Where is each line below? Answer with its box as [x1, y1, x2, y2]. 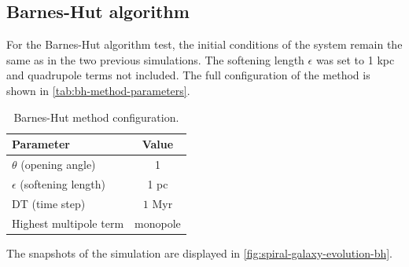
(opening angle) [20, 156, 96, 173]
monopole [134, 214, 181, 231]
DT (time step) [12, 195, 86, 211]
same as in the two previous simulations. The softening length [6, 51, 304, 68]
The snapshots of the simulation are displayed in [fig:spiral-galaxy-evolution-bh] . [6, 244, 392, 261]
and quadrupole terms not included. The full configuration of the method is [6, 67, 370, 83]
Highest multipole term [12, 214, 124, 231]
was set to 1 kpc [315, 51, 395, 68]
